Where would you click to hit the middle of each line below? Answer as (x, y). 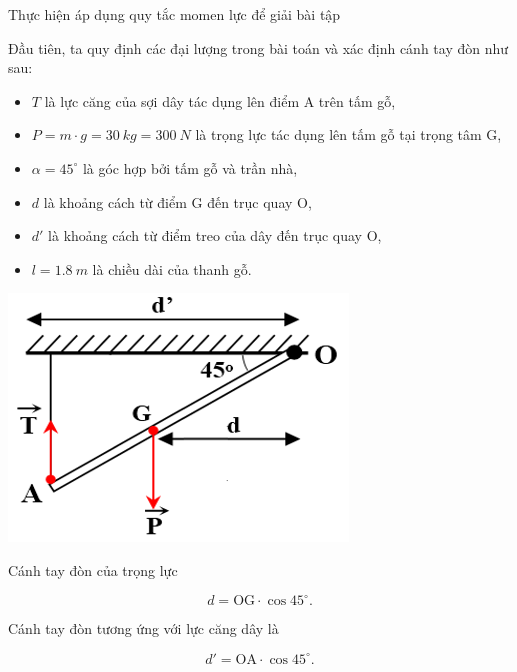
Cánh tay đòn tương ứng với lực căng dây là (143, 628)
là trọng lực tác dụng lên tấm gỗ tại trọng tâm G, (348, 134)
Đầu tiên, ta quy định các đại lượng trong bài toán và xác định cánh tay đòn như (258, 47)
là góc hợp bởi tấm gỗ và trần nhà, (190, 167)
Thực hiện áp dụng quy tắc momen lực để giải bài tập (174, 14)
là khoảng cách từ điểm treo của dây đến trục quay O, (215, 235)
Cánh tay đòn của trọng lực (93, 569)
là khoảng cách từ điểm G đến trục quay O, (177, 201)
